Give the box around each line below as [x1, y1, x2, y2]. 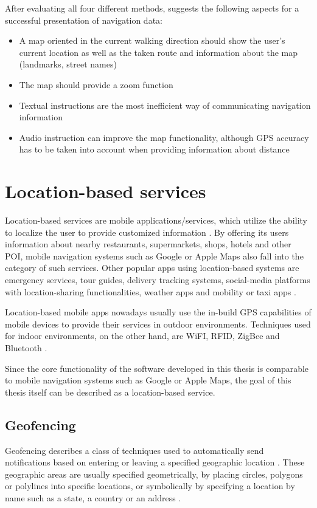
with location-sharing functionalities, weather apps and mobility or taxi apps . [5, 285, 296, 298]
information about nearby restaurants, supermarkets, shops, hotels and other [5, 238, 291, 250]
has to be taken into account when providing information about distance [19, 143, 290, 156]
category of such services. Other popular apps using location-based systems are [5, 261, 299, 274]
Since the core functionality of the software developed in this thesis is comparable [5, 362, 309, 374]
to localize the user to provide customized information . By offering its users [5, 225, 289, 238]
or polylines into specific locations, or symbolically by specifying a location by [5, 479, 295, 492]
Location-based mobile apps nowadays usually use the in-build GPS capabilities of [5, 306, 312, 318]
